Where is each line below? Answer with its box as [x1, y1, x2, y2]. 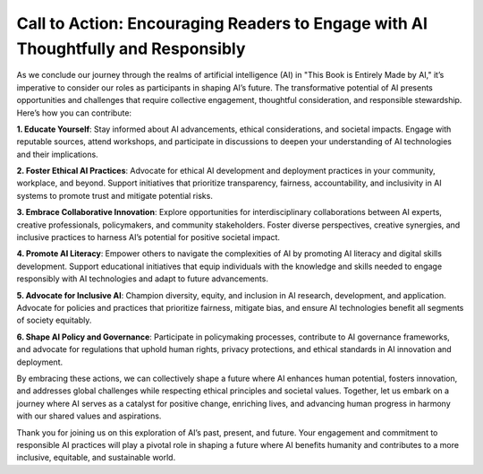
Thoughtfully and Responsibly [16, 39, 246, 58]
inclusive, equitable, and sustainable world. [16, 452, 176, 463]
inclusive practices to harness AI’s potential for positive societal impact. [16, 232, 281, 243]
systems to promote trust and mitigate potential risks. [16, 190, 214, 201]
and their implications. [16, 149, 98, 159]
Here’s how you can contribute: [16, 108, 132, 118]
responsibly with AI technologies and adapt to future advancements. [16, 273, 268, 284]
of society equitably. [16, 315, 92, 326]
